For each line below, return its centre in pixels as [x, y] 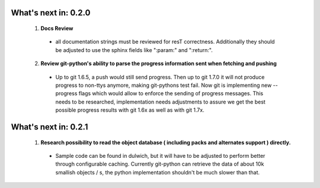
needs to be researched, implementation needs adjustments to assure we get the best [161, 102]
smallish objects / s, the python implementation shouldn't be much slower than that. [158, 172]
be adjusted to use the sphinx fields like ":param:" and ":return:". [134, 50]
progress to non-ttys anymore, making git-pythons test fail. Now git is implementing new [164, 85]
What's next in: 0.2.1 [49, 127]
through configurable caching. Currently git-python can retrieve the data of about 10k [160, 164]
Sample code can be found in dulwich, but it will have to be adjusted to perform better [160, 155]
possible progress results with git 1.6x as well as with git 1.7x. [130, 110]
